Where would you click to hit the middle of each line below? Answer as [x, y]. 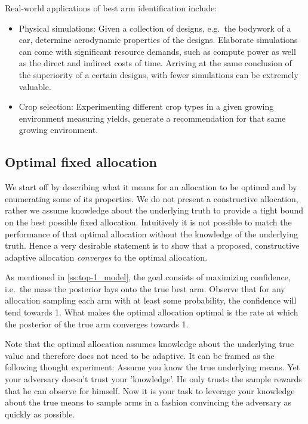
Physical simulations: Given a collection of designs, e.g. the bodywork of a [155, 28]
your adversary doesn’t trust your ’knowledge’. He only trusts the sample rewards [153, 379]
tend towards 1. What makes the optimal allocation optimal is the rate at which [152, 312]
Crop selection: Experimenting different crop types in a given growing [146, 106]
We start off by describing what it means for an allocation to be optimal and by [151, 187]
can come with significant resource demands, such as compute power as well [157, 51]
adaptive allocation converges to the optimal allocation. [106, 257]
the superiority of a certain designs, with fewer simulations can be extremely [158, 74]
